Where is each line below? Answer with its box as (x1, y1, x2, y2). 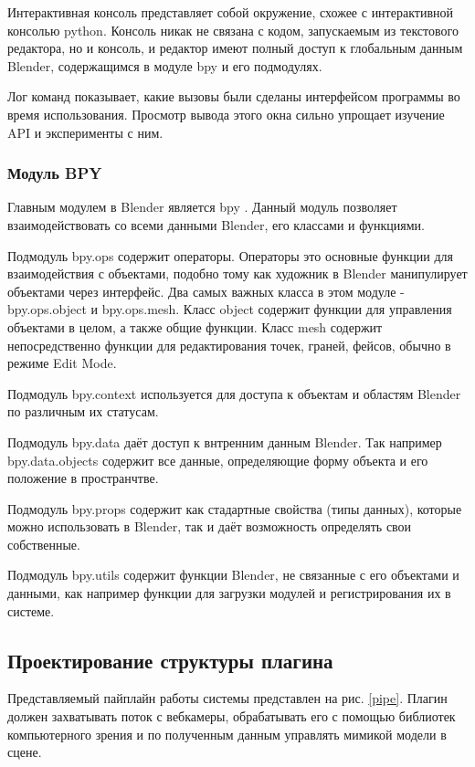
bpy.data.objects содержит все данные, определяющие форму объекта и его (7, 450, 428, 469)
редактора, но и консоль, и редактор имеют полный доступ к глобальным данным (7, 38, 463, 58)
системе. (7, 601, 55, 620)
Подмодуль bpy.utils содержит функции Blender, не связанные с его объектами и (7, 565, 459, 584)
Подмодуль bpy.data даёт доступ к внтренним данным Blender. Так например (7, 432, 442, 451)
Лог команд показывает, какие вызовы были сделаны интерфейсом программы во (7, 87, 460, 106)
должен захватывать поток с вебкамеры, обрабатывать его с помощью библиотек (7, 707, 456, 726)
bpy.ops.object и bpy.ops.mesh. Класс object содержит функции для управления (7, 299, 452, 319)
